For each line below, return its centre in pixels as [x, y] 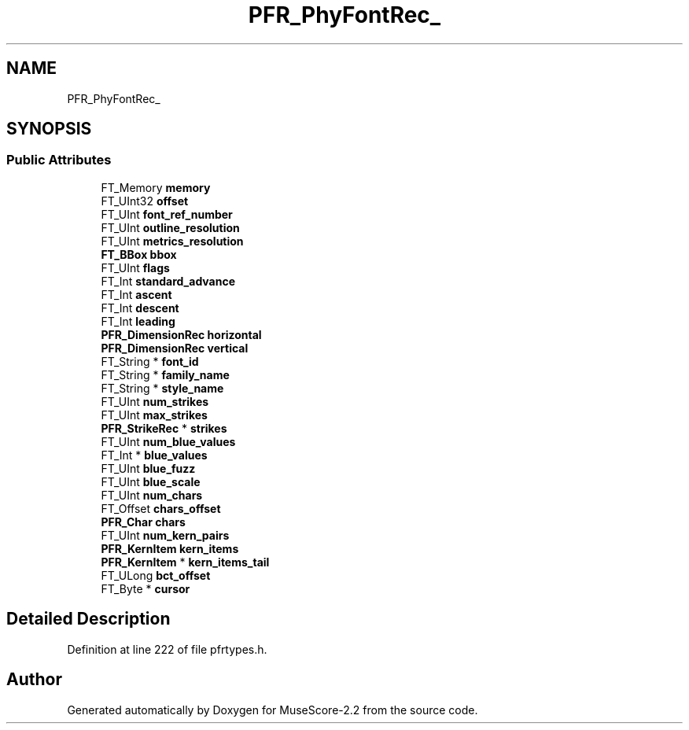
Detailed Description [88, 619]
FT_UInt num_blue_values [168, 441]
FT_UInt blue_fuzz [148, 468]
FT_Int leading [138, 321]
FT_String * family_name [165, 374]
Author [34, 680]
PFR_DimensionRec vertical [175, 348]
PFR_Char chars [143, 522]
